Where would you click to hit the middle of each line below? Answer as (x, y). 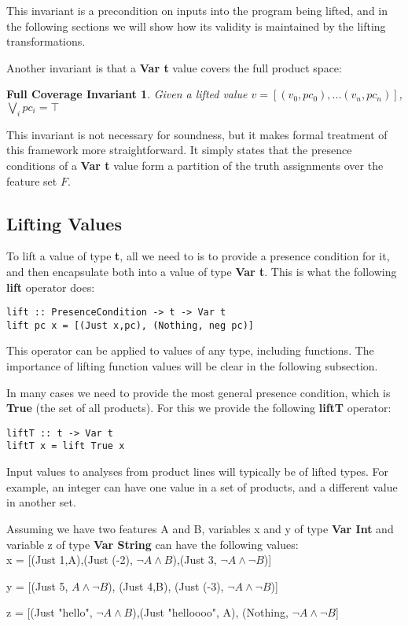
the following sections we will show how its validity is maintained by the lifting (196, 26)
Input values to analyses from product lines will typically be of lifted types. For (198, 471)
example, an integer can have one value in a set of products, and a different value (202, 486)
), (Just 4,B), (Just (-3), (166, 585)
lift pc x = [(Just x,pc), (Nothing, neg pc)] (130, 325)
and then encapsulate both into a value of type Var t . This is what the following (202, 271)
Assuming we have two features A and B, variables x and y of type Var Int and (200, 528)
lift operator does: (51, 287)
